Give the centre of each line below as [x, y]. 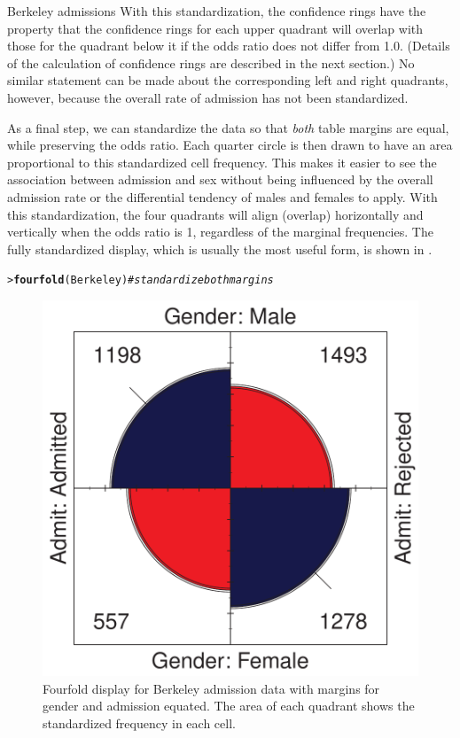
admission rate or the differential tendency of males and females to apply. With [222, 196]
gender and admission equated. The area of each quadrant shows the [229, 706]
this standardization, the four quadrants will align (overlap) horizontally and [215, 214]
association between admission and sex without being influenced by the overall [220, 179]
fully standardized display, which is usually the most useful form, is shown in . [220, 249]
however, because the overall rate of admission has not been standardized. [208, 97]
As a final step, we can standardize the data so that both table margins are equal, [228, 127]
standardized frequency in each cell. [139, 722]
